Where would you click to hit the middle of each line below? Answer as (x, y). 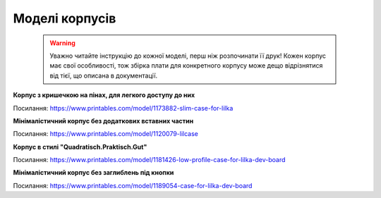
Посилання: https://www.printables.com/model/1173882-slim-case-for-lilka (123, 108)
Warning (62, 43)
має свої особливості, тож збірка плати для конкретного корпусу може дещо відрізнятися (186, 66)
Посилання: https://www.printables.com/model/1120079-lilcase (106, 134)
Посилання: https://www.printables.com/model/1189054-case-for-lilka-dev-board (133, 185)
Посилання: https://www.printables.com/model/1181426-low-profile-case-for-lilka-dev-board (149, 160)
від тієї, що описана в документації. (104, 75)
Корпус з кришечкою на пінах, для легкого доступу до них (104, 95)
